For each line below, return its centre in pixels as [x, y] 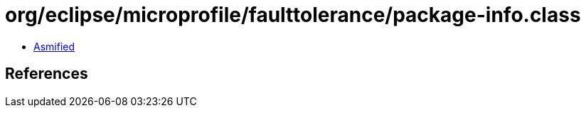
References [47, 74]
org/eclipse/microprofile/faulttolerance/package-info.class [293, 15]
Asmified [54, 46]
